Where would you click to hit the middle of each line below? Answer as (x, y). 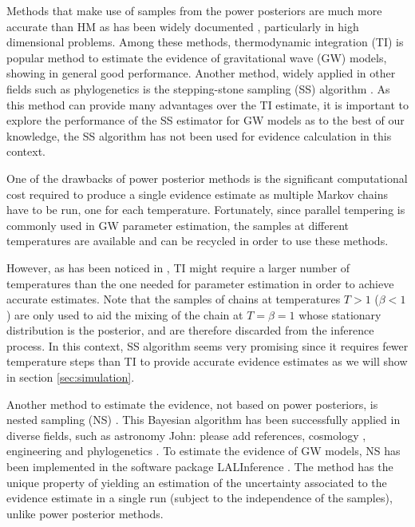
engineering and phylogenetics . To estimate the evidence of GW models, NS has (204, 451)
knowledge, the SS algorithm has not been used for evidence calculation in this (199, 135)
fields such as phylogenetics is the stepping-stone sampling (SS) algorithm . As (198, 88)
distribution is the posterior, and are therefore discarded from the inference (190, 330)
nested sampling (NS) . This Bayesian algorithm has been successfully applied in (204, 420)
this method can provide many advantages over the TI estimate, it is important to (207, 104)
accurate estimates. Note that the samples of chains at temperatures (174, 299)
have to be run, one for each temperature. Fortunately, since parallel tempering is (206, 210)
